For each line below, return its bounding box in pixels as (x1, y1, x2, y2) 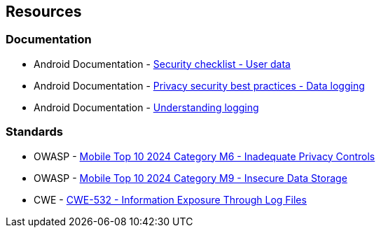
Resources (6, 3, 82, 20)
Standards (6, 125, 64, 139)
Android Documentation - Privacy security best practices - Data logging (34, 79, 365, 92)
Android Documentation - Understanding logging (34, 101, 259, 113)
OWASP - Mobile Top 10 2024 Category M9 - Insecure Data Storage (34, 171, 347, 184)
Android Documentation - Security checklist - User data (34, 57, 291, 70)
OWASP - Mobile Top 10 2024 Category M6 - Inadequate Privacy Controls (34, 150, 375, 162)
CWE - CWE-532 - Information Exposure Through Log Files (34, 193, 307, 206)
